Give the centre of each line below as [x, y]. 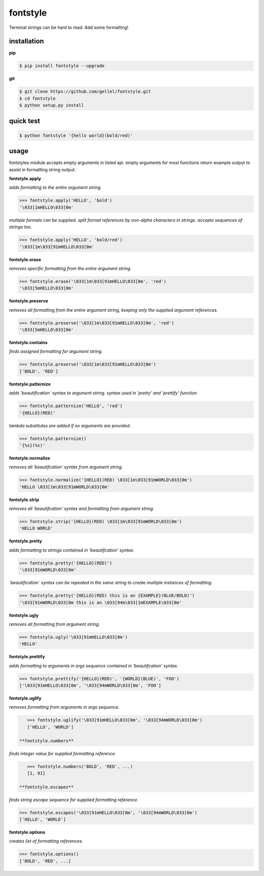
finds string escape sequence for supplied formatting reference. [74, 800]
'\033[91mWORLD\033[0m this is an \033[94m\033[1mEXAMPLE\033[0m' [100, 602]
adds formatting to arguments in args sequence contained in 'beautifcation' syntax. [94, 666]
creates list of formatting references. [46, 841]
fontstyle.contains [28, 343]
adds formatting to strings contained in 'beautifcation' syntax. [72, 550]
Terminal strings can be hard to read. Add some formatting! [69, 27]
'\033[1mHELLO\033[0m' [46, 207]
